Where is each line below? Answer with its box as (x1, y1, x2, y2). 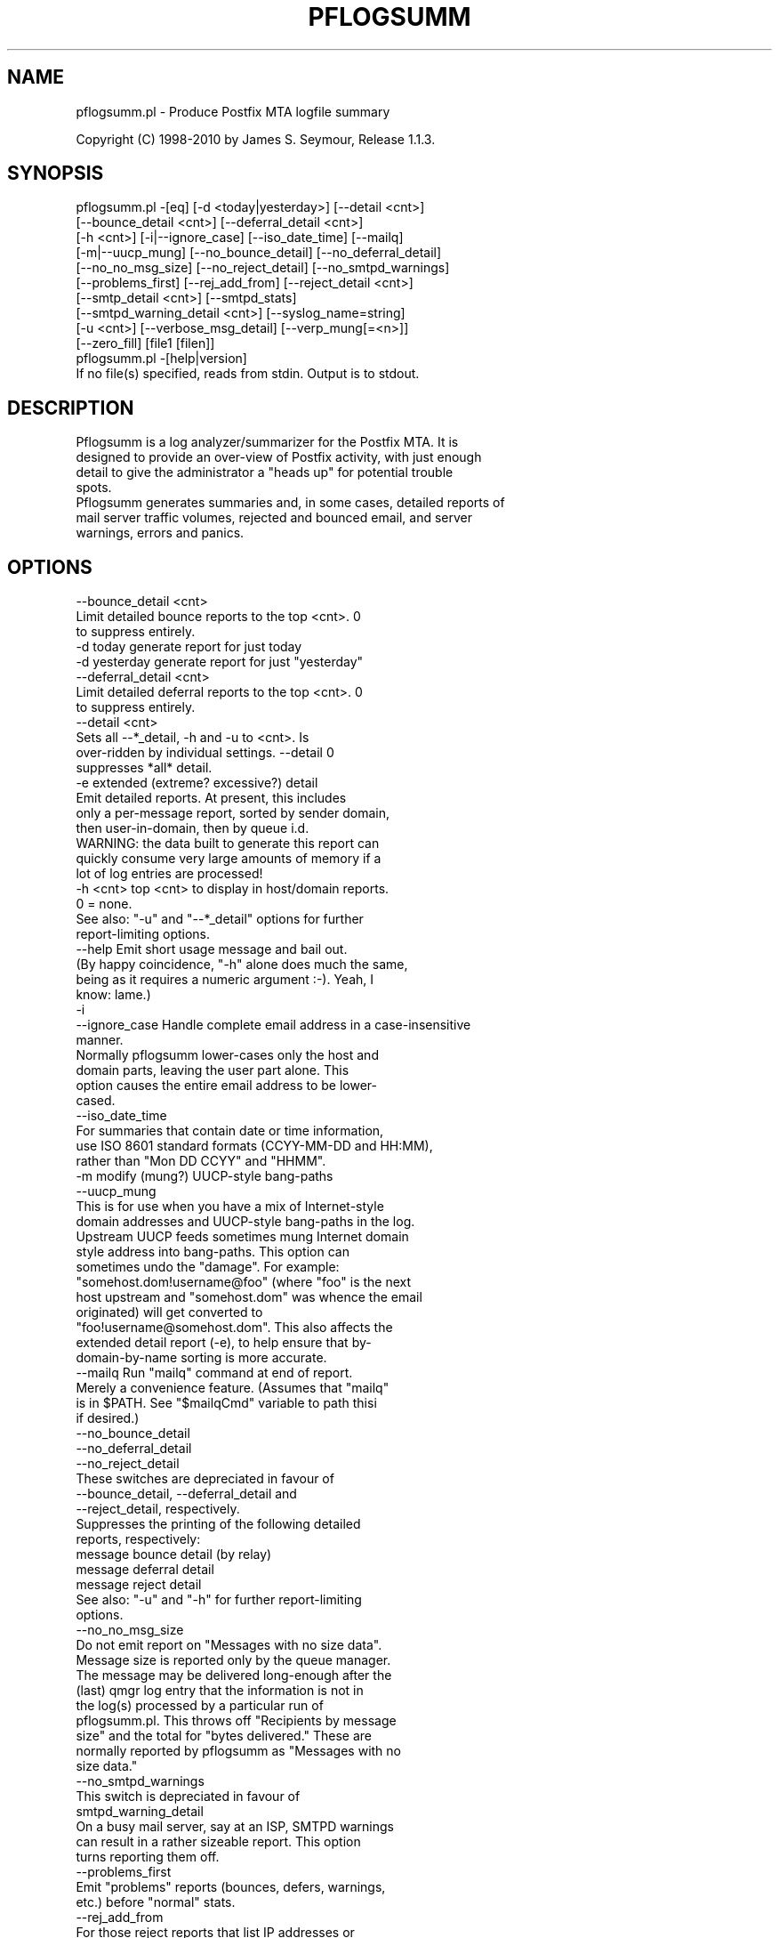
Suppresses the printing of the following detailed (76, 1516, 361, 1532)
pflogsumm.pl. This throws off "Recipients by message (76, 1713, 397, 1729)
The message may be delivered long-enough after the (76, 1667, 392, 1684)
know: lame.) (76, 987, 151, 1003)
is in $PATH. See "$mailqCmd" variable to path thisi (76, 1395, 377, 1411)
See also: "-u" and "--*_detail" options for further (76, 911, 364, 927)
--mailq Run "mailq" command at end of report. (76, 1365, 353, 1381)
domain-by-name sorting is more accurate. (76, 1350, 327, 1366)
